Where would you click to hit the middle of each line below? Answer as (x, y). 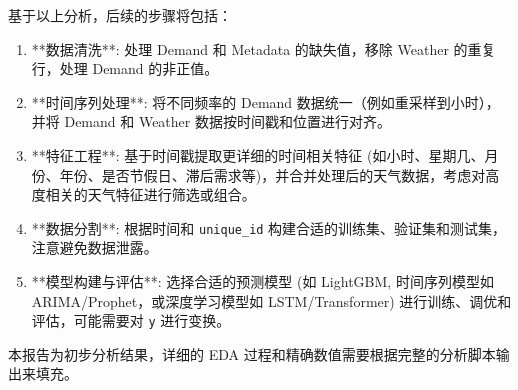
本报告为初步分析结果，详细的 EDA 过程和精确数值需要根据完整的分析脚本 (252, 353)
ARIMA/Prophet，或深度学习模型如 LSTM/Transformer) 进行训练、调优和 (271, 300)
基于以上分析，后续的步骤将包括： (120, 15)
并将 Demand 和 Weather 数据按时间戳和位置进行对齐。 (211, 121)
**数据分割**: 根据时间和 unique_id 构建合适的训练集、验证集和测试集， (269, 227)
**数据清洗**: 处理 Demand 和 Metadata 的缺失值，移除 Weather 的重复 (263, 48)
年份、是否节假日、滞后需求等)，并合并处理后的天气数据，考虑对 (272, 174)
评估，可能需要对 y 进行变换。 (131, 320)
